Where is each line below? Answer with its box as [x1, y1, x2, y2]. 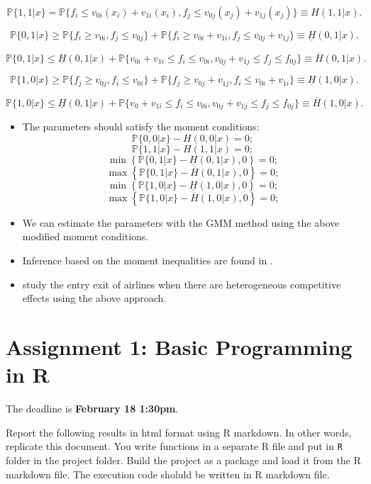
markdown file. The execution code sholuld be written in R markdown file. [6, 466, 330, 481]
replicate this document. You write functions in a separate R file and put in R [6, 439, 343, 454]
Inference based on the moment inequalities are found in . [22, 253, 273, 268]
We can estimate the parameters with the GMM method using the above [22, 215, 340, 230]
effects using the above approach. [22, 291, 167, 305]
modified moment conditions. [22, 229, 149, 244]
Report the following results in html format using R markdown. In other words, [6, 424, 352, 439]
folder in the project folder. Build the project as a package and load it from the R [6, 452, 361, 467]
